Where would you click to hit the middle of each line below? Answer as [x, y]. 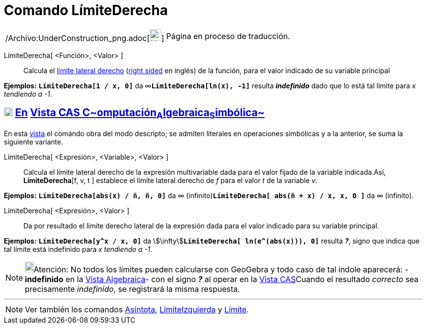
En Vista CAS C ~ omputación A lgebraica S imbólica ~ [140, 114]
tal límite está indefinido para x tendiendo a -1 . [78, 249]
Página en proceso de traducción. [228, 36]
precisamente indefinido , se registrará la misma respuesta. [133, 289]
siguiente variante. [34, 142]
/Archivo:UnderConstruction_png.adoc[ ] [85, 38]
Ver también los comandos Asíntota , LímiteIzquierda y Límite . [137, 309]
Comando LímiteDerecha [86, 10]
